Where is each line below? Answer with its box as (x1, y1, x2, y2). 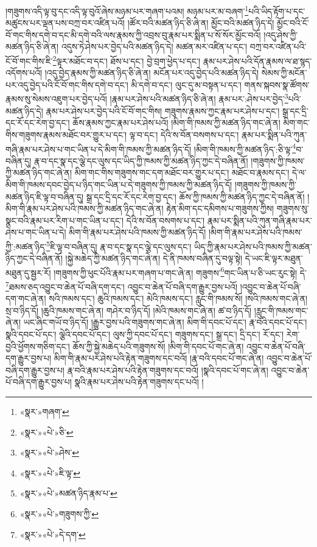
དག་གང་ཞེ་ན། (5, 292, 46, 305)
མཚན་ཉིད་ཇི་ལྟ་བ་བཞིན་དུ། (5, 190, 84, 203)
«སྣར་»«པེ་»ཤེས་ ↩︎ (19, 446, 79, 459)
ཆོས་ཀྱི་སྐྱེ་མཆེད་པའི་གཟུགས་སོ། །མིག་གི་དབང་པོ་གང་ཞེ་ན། (72, 340, 244, 352)
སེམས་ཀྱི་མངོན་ (261, 66, 307, 79)
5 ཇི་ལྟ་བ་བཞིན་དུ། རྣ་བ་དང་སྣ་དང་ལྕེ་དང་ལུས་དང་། (46, 238, 192, 253)
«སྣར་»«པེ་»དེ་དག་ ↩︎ (19, 528, 86, 540)
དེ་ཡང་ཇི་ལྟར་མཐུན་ (245, 252, 303, 265)
